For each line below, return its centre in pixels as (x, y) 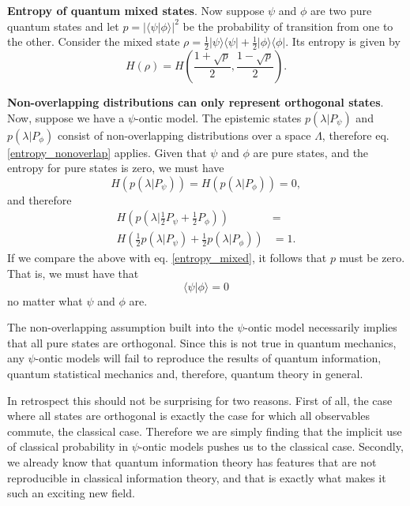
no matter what (45, 300)
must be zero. (372, 258)
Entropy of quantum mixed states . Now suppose (136, 10)
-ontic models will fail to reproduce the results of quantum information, (208, 358)
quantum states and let (63, 26)
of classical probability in (68, 446)
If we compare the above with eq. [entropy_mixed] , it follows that (167, 258)
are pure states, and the (311, 152)
